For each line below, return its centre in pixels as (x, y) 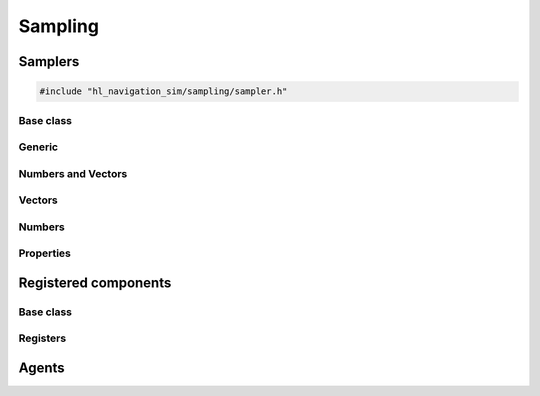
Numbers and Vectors (73, 173)
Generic (38, 147)
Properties (45, 253)
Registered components (95, 282)
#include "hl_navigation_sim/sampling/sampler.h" (163, 91)
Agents (41, 368)
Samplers (49, 61)
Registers (42, 338)
